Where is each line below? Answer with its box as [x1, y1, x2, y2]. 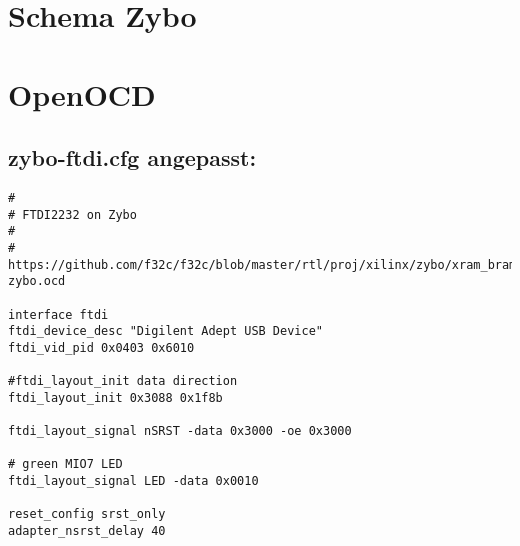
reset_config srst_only [8, 507, 166, 522]
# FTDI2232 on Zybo [8, 207, 137, 222]
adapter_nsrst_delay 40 [8, 524, 166, 539]
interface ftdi [8, 307, 109, 322]
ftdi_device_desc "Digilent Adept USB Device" [8, 324, 323, 339]
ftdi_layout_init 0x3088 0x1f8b [8, 390, 223, 405]
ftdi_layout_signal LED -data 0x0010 [8, 474, 259, 489]
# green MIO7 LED [8, 457, 123, 472]
